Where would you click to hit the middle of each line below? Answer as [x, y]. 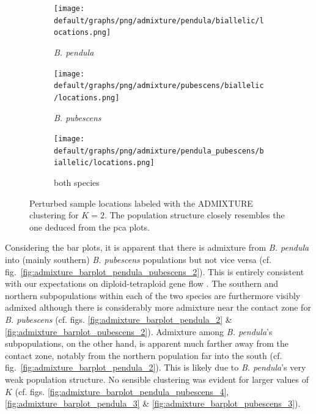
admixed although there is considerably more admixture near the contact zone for [158, 307]
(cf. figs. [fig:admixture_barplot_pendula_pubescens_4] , [122, 391]
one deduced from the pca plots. [90, 227]
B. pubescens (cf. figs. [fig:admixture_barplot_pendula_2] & [119, 320]
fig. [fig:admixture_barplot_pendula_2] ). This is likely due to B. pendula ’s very [156, 367]
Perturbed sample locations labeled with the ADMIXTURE [141, 203]
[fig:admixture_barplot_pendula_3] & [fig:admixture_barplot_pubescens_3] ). [153, 403]
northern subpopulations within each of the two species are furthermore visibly [153, 295]
